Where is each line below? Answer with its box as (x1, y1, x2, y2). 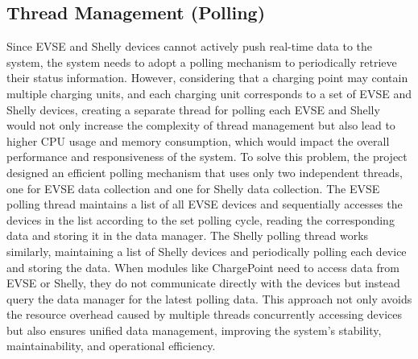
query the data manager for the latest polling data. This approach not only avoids (6, 290, 412, 307)
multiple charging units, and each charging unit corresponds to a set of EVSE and (6, 85, 412, 101)
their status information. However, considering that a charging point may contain (6, 69, 408, 86)
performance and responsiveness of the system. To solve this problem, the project (6, 148, 408, 165)
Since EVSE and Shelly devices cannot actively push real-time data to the (6, 38, 373, 55)
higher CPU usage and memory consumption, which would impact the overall (6, 132, 390, 149)
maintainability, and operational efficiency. (6, 337, 216, 354)
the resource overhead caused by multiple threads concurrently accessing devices (6, 306, 403, 323)
